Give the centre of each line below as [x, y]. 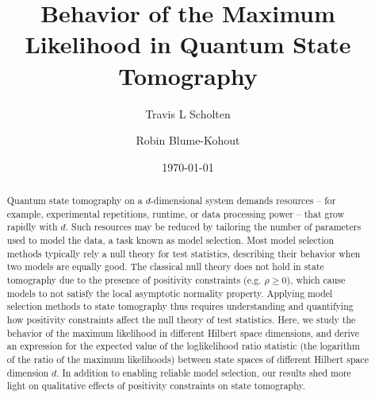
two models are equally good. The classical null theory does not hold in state [165, 267]
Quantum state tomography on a [75, 201]
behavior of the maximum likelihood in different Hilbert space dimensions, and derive [183, 332]
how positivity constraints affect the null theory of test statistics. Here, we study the [181, 319]
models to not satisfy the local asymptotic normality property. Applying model [170, 293]
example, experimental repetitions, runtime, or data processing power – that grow [176, 213]
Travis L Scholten [188, 113]
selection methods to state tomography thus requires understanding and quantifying [180, 306]
